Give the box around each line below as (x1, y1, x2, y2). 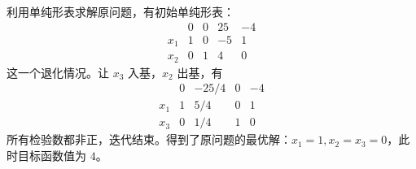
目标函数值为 (17, 146, 86, 163)
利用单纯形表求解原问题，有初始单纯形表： (7, 3, 234, 19)
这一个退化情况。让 (7, 63, 109, 80)
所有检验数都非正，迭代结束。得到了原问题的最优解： (7, 131, 291, 148)
